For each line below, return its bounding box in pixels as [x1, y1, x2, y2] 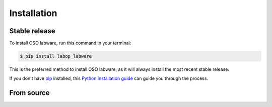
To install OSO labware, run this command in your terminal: [9, 40, 131, 46]
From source [9, 88, 50, 97]
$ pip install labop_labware [20, 53, 92, 59]
